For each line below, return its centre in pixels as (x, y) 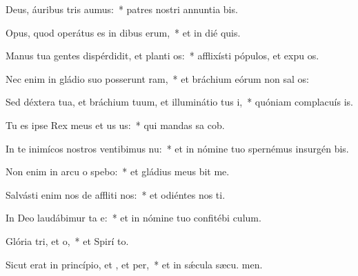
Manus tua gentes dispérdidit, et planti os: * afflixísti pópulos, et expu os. (162, 56)
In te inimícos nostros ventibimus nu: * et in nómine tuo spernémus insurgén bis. (177, 148)
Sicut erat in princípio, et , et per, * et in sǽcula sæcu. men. (134, 264)
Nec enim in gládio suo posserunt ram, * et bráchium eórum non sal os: (157, 78)
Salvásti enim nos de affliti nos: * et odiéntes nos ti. (116, 194)
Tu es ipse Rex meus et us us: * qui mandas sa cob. (115, 125)
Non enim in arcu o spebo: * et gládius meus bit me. (118, 171)
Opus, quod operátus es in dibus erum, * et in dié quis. (123, 32)
